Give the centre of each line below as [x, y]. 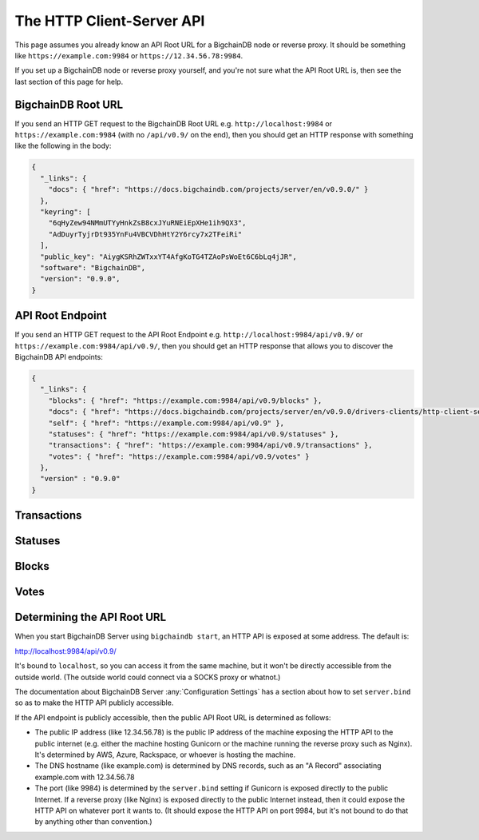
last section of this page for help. [69, 82]
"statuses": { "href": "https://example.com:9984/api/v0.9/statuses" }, [194, 434]
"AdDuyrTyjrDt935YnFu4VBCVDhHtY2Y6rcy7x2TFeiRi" [145, 234]
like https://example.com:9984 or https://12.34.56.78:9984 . [129, 55]
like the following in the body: [63, 146]
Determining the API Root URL [91, 617]
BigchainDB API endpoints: [59, 356]
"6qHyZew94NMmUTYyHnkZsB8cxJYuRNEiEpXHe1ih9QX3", [147, 223]
